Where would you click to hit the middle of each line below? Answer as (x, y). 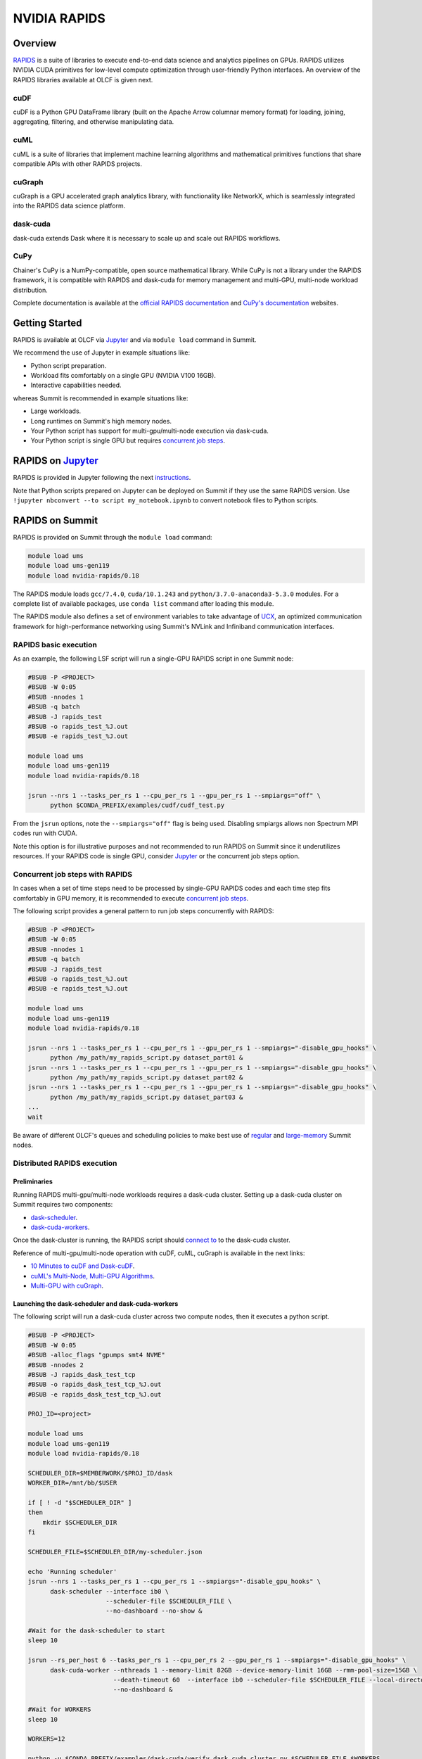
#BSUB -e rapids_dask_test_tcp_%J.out (95, 1394)
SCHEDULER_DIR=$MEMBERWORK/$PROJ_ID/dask (100, 1473)
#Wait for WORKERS (59, 1709)
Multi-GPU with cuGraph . (67, 1285)
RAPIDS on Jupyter (56, 461)
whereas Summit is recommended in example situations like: (101, 398)
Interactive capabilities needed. (76, 385)
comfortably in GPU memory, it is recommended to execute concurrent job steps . (131, 898)
